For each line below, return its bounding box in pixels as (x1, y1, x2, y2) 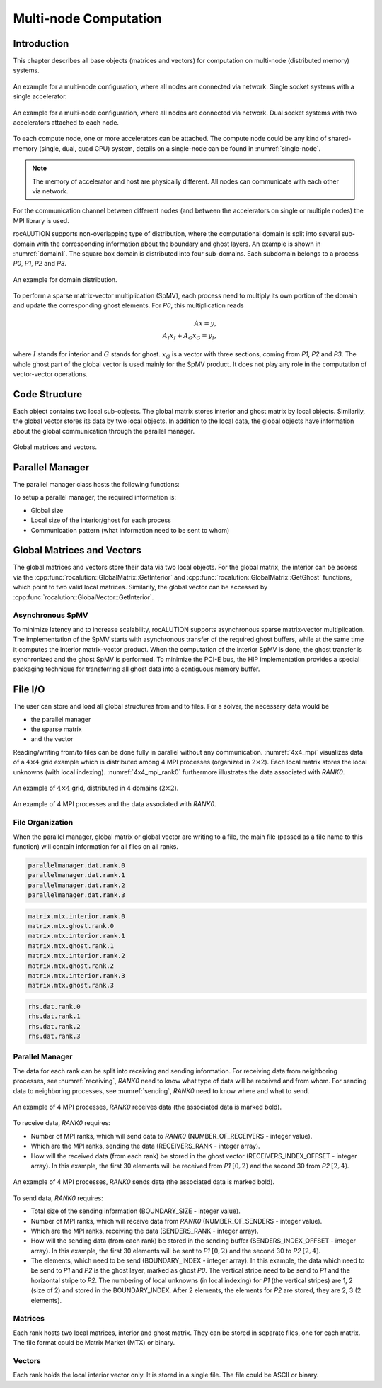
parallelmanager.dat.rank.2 (28, 881, 125, 889)
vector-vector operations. (13, 370, 88, 378)
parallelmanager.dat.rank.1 (28, 871, 125, 879)
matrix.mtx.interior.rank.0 (28, 912, 125, 920)
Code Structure (13, 388, 83, 400)
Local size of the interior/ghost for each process (30, 516, 171, 524)
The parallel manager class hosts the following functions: (13, 480, 180, 488)
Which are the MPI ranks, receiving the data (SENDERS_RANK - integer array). (30, 1226, 259, 1235)
